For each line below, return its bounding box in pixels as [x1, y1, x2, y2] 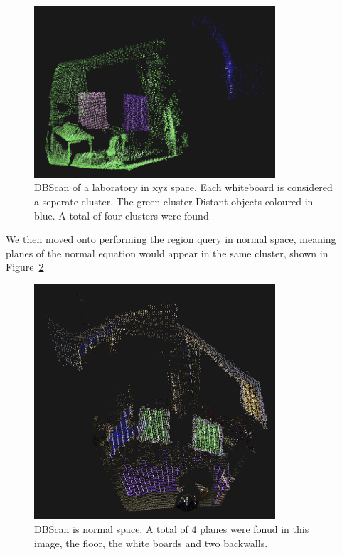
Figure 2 [6, 259, 44, 274]
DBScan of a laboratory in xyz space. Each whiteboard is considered [34, 180, 333, 195]
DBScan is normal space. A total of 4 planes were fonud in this [34, 521, 309, 536]
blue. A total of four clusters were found [34, 208, 209, 222]
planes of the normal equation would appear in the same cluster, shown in [6, 245, 328, 260]
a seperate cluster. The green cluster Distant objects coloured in [34, 193, 314, 208]
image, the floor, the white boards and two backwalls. [34, 535, 268, 550]
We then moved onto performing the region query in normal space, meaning [6, 232, 336, 247]
